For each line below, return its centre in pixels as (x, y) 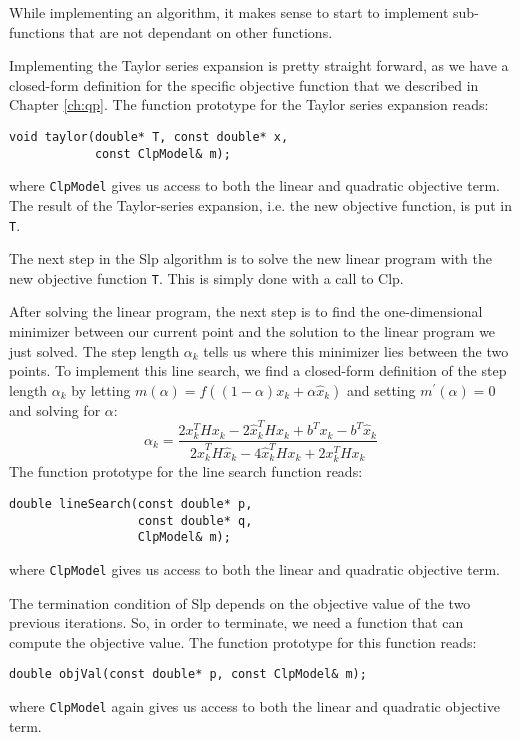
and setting (381, 389)
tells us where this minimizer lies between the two (356, 350)
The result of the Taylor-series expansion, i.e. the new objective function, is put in (260, 204)
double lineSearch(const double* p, (131, 503)
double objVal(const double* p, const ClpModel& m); (188, 674)
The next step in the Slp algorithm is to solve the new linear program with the (250, 258)
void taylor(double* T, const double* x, (149, 136)
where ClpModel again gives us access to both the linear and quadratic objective (254, 705)
